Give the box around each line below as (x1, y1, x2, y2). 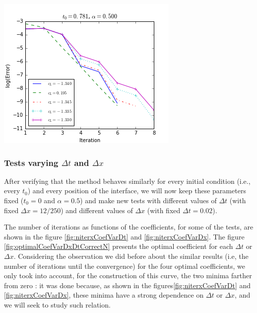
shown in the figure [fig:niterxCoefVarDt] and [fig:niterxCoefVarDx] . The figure (4, 231, 245, 241)
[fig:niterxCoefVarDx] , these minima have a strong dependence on (4, 290, 204, 300)
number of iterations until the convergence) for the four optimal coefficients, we (4, 260, 246, 271)
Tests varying (4, 156, 59, 168)
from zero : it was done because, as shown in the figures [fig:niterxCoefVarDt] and (4, 280, 251, 290)
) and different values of (61, 205, 133, 215)
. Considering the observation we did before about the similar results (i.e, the (13, 250, 249, 261)
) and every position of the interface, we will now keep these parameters (27, 185, 246, 196)
